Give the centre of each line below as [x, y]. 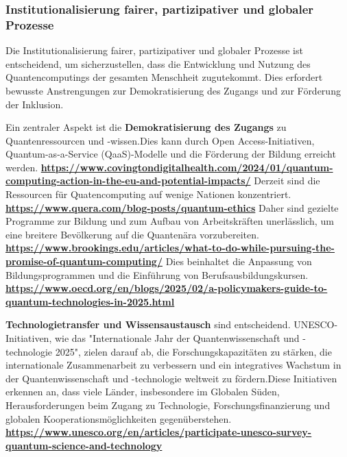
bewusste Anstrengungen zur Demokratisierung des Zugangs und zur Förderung [173, 90]
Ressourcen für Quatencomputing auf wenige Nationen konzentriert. [148, 194]
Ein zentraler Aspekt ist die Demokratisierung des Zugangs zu [146, 127]
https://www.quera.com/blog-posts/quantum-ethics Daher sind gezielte [172, 207]
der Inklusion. [35, 104]
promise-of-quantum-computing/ [84, 261]
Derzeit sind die [287, 181]
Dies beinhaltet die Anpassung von [239, 261]
